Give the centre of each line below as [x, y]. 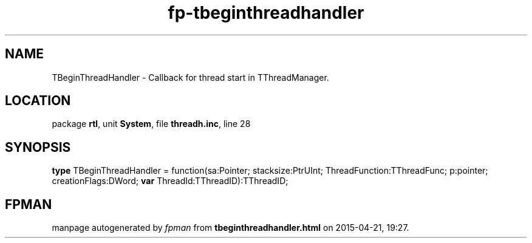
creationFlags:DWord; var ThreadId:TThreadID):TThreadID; [170, 181]
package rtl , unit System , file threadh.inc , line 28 [151, 124]
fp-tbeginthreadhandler [266, 13]
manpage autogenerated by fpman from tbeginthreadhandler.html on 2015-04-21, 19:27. [230, 228]
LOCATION [38, 101]
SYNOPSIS [38, 147]
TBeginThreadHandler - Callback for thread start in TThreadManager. [190, 77]
